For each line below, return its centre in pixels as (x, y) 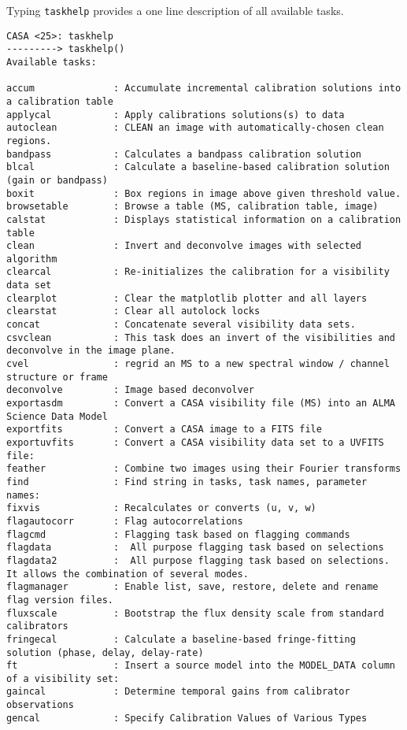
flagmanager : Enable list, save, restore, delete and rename (192, 587)
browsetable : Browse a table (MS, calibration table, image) (192, 207)
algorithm (32, 259)
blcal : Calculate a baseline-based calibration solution (198, 167)
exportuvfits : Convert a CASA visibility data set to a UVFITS (195, 443)
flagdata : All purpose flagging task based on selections (195, 548)
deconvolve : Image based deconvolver (130, 390)
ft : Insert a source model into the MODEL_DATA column (201, 666)
